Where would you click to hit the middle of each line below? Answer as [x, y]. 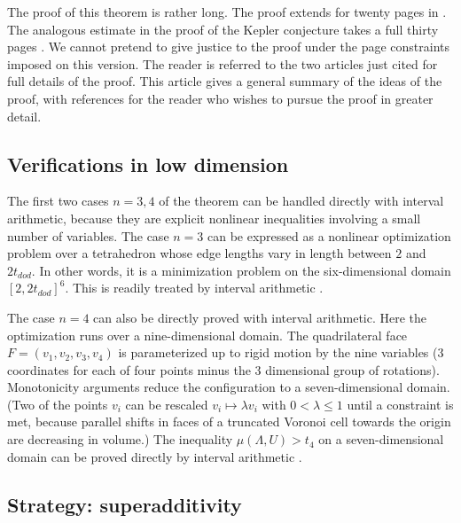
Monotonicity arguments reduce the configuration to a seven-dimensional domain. [229, 387]
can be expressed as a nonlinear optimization [329, 235]
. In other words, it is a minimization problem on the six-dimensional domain [241, 270]
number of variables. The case [88, 235]
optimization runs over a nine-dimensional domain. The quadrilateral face [207, 335]
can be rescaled [167, 404]
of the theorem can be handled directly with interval [301, 201]
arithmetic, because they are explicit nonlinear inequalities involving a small [214, 218]
